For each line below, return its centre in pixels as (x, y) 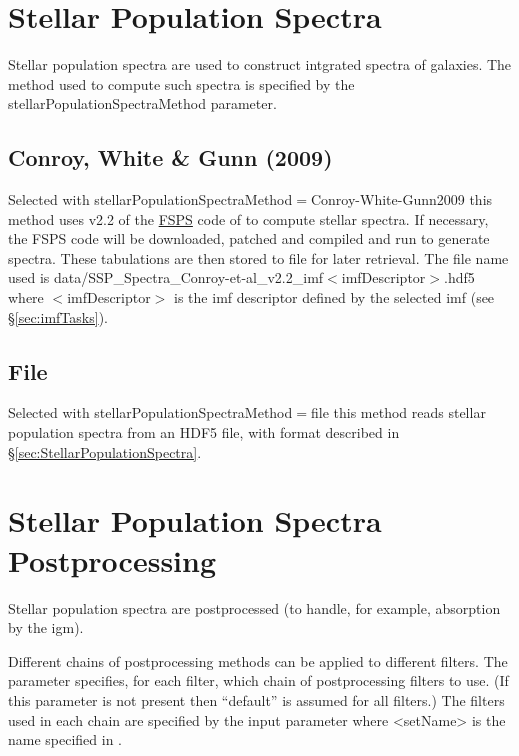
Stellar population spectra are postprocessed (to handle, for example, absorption (254, 607)
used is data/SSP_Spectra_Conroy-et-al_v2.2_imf (166, 277)
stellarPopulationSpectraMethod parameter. (142, 103)
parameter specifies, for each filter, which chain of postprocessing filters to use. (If (258, 680)
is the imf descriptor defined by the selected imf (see (334, 297)
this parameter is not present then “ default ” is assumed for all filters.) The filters (256, 699)
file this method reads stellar (398, 412)
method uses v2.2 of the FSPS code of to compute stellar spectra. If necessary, (248, 218)
